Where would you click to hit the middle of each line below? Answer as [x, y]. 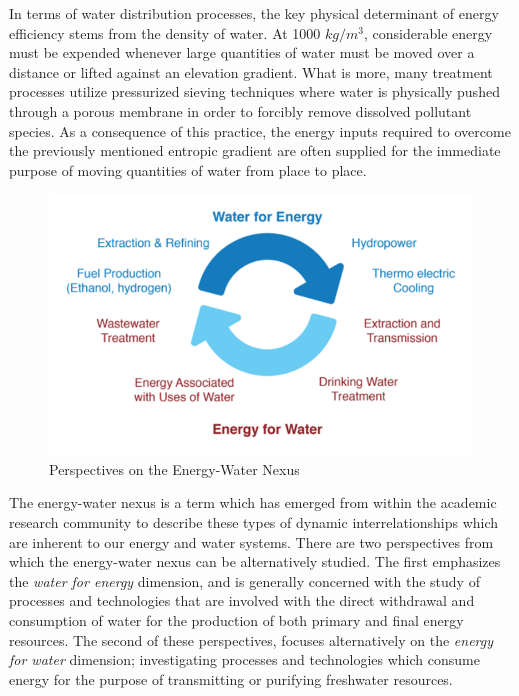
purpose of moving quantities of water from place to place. [188, 169]
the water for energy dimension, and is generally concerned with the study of [244, 580]
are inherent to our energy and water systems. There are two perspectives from [251, 541]
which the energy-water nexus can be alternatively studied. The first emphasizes [255, 561]
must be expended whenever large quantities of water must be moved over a [242, 52]
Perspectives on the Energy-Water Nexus [174, 468]
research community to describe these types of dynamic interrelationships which [254, 521]
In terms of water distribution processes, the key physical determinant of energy [254, 13]
